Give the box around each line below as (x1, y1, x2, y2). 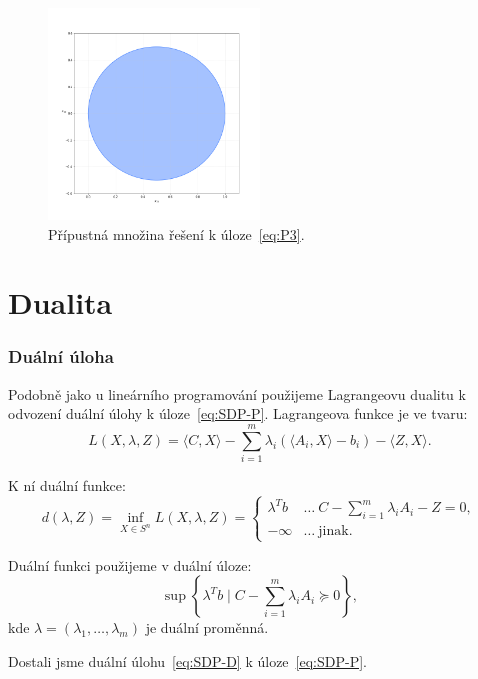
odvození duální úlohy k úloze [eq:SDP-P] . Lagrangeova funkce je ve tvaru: (8, 403, 468, 424)
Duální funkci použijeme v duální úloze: (8, 554, 252, 575)
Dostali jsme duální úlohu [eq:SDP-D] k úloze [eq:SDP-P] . (8, 650, 367, 671)
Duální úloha (8, 344, 114, 369)
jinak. (318, 524, 353, 539)
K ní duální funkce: (8, 475, 126, 496)
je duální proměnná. (145, 617, 269, 638)
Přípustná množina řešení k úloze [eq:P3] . (48, 223, 305, 244)
